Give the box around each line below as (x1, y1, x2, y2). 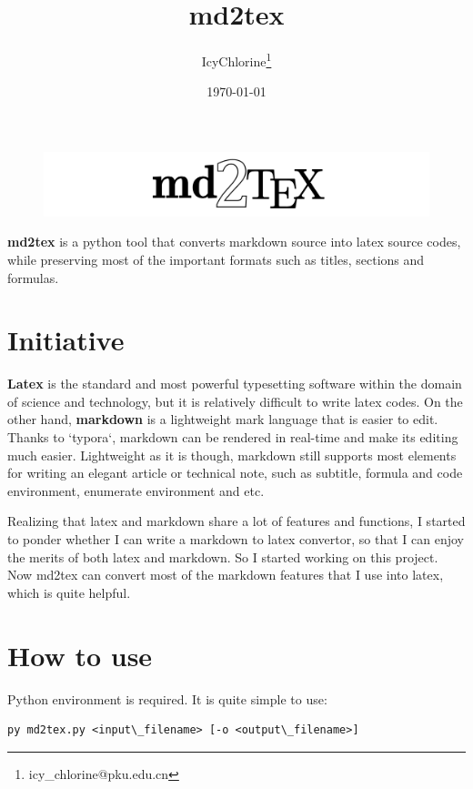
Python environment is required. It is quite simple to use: (7, 689, 327, 708)
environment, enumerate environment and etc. (7, 480, 265, 500)
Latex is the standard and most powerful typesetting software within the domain (7, 374, 462, 393)
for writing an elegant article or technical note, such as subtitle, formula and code (7, 463, 463, 482)
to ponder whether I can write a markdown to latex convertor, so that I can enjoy (7, 530, 464, 549)
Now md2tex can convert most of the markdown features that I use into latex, (7, 565, 444, 584)
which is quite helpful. (7, 582, 131, 602)
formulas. (7, 268, 59, 287)
